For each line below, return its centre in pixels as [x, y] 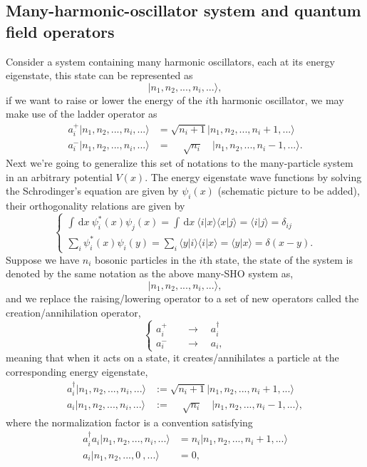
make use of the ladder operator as [82, 114]
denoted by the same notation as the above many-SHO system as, [150, 273]
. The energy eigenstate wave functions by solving [253, 176]
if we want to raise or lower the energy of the [104, 99]
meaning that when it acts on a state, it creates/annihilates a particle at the [172, 358]
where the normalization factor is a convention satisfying [129, 422]
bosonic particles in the [146, 259]
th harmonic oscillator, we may [276, 99]
